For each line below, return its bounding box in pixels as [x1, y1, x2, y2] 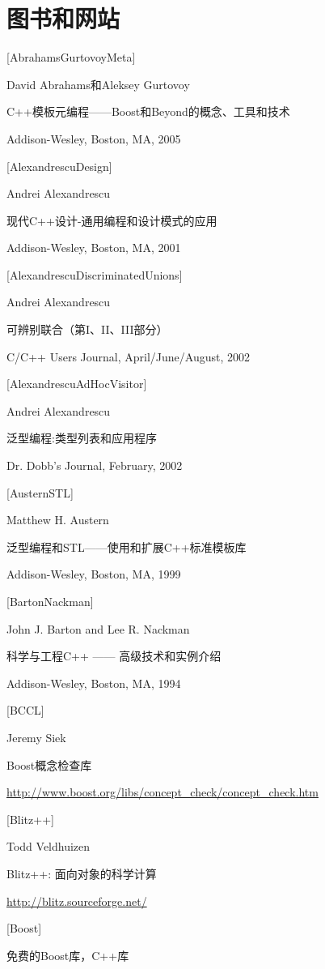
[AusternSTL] [6, 484, 74, 501]
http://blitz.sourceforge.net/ [6, 892, 147, 909]
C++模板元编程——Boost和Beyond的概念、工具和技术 [6, 103, 290, 120]
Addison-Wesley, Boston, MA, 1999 [6, 566, 181, 583]
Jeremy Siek [6, 728, 66, 745]
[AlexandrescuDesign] [6, 157, 112, 174]
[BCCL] [6, 702, 44, 719]
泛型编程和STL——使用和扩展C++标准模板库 [6, 538, 247, 555]
